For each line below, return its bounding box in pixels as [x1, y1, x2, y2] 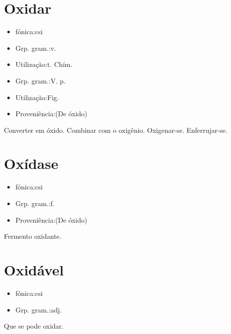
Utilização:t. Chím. [15, 59, 73, 69]
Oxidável [4, 259, 64, 279]
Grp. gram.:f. [15, 198, 55, 208]
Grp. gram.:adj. [15, 304, 62, 314]
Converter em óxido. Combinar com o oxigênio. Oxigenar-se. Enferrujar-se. [4, 125, 228, 135]
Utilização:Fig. [15, 92, 59, 102]
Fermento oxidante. [4, 231, 62, 241]
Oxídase [4, 153, 59, 173]
